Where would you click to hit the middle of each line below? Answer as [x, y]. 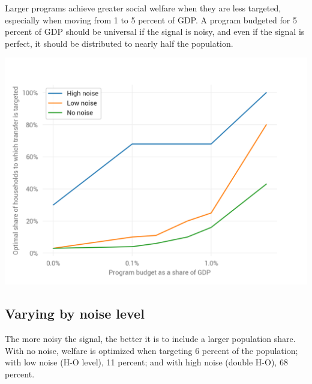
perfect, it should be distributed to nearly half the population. [119, 43]
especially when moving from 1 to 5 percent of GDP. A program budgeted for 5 [151, 19]
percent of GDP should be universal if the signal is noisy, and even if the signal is [155, 31]
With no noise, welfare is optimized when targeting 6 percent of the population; [151, 350]
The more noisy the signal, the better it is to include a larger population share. [150, 339]
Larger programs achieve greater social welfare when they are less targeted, [143, 8]
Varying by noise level [75, 313]
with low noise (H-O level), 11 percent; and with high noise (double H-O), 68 [146, 362]
